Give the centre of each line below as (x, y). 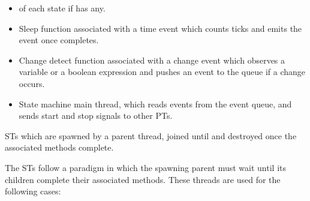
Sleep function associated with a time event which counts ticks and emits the (160, 28)
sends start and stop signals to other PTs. (96, 115)
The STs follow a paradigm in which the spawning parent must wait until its (145, 167)
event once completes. (59, 40)
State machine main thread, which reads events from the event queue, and (155, 103)
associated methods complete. (59, 147)
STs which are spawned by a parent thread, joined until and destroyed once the (151, 135)
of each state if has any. (62, 8)
